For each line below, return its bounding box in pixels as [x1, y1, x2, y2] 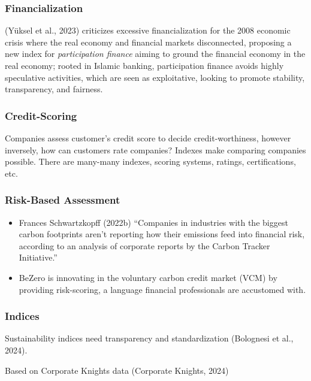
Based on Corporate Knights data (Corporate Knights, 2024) [5, 364, 229, 376]
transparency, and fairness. [5, 83, 103, 95]
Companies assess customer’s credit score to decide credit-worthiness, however [5, 132, 291, 144]
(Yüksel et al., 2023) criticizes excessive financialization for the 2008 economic [5, 24, 291, 37]
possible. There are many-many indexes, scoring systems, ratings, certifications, [5, 155, 296, 168]
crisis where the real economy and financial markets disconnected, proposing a [5, 35, 292, 48]
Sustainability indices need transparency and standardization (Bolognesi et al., [5, 332, 294, 344]
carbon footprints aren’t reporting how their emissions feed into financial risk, [19, 228, 305, 240]
